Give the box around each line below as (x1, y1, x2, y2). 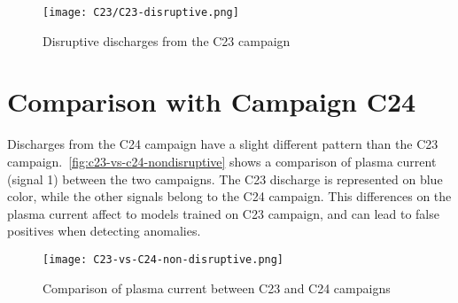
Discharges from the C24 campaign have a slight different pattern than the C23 (7, 135, 439, 153)
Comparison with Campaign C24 (7, 83, 416, 120)
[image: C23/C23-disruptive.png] (43, 6, 239, 19)
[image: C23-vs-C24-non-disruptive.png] (43, 252, 284, 266)
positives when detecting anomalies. (7, 221, 201, 240)
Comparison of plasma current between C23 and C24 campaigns (43, 278, 391, 297)
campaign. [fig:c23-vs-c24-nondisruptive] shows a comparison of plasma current (7, 151, 437, 170)
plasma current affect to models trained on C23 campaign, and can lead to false (7, 204, 439, 222)
